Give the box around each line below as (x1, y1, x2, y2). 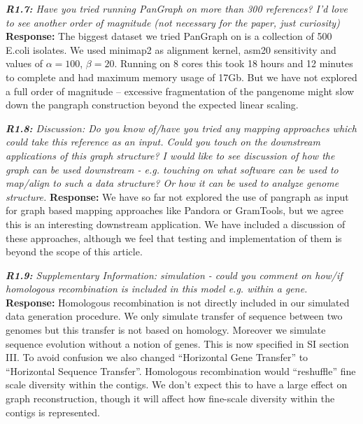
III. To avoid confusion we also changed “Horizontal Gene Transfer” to (6, 350, 308, 365)
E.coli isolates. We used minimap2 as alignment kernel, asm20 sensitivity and (6, 42, 336, 57)
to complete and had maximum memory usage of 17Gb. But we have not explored (6, 69, 357, 84)
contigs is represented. (6, 404, 100, 419)
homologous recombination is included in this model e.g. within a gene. (6, 281, 308, 296)
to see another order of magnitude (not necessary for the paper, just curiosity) (6, 15, 340, 29)
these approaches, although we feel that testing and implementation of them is (6, 230, 342, 245)
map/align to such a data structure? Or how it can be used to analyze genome (6, 176, 339, 190)
